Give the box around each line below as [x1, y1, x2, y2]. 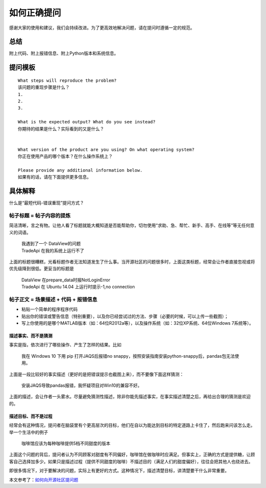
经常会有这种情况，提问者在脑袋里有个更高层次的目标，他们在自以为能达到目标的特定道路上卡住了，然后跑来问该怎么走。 [9, 422, 255, 428]
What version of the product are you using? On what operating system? [18, 147, 195, 152]
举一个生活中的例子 [9, 429, 48, 435]
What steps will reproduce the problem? [18, 77, 117, 83]
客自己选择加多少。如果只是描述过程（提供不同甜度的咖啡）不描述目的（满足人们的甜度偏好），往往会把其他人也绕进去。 [9, 458, 253, 464]
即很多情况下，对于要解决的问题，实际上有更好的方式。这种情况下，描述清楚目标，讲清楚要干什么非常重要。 [9, 468, 229, 474]
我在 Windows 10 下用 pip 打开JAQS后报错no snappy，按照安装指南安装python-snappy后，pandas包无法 [21, 353, 235, 359]
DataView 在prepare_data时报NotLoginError [21, 277, 110, 283]
